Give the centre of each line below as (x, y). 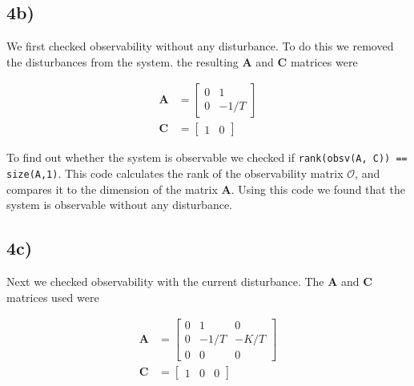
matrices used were (53, 297)
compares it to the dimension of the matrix (112, 189)
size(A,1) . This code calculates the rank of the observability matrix (175, 173)
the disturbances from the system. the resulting (123, 61)
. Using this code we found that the (318, 189)
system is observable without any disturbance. (120, 205)
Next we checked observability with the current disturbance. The (165, 281)
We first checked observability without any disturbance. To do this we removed (200, 46)
